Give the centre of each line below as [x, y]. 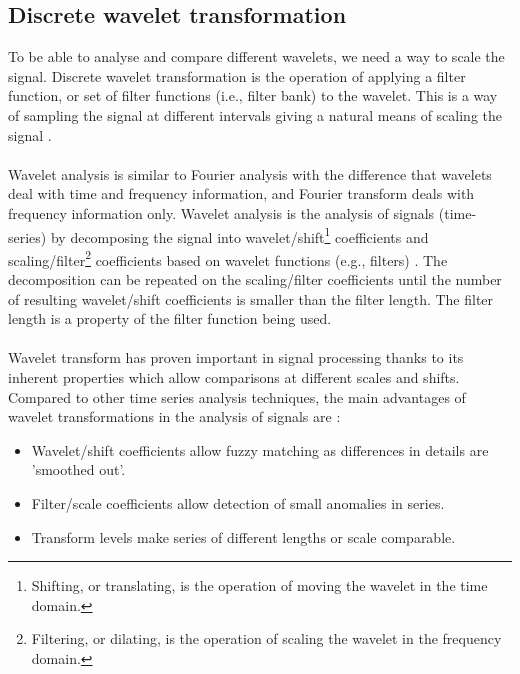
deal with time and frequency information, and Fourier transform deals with [241, 193]
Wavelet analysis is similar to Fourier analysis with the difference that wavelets [250, 173]
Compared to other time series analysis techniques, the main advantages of [237, 396]
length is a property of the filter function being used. [170, 318]
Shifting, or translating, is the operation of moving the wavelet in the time [259, 585]
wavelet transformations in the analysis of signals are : [174, 416]
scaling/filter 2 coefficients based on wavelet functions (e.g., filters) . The [228, 258]
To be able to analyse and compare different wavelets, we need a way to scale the [256, 56]
